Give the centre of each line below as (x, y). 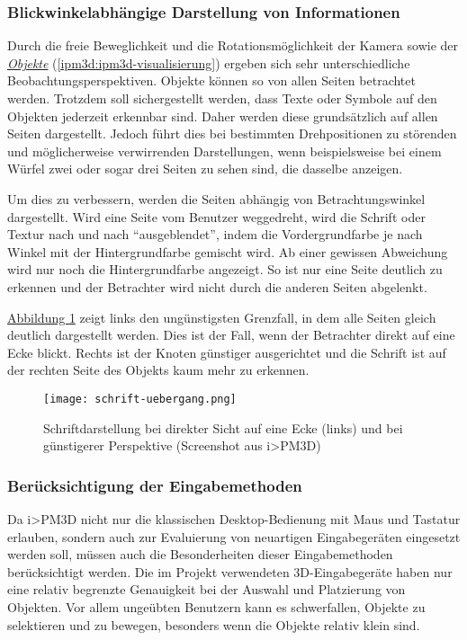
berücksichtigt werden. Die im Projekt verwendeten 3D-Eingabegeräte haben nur (230, 571)
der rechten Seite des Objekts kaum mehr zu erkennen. (158, 370)
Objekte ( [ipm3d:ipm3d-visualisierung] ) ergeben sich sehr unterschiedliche (209, 62)
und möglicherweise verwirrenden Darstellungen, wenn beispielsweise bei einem (225, 151)
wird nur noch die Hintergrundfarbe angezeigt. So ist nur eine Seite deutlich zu (225, 269)
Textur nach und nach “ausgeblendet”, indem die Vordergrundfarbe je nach (215, 234)
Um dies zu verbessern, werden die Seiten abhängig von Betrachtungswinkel (216, 198)
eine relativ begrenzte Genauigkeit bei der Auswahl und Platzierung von (207, 589)
